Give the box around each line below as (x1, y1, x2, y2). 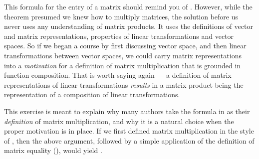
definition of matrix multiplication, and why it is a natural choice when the (4, 116, 234, 126)
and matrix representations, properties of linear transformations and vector (4, 30, 234, 41)
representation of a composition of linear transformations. (4, 89, 180, 100)
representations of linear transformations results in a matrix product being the (4, 79, 244, 90)
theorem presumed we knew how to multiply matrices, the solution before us (4, 11, 239, 21)
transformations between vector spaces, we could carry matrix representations (4, 50, 242, 60)
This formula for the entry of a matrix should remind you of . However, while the (4, 1, 253, 11)
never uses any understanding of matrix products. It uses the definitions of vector (4, 21, 253, 31)
